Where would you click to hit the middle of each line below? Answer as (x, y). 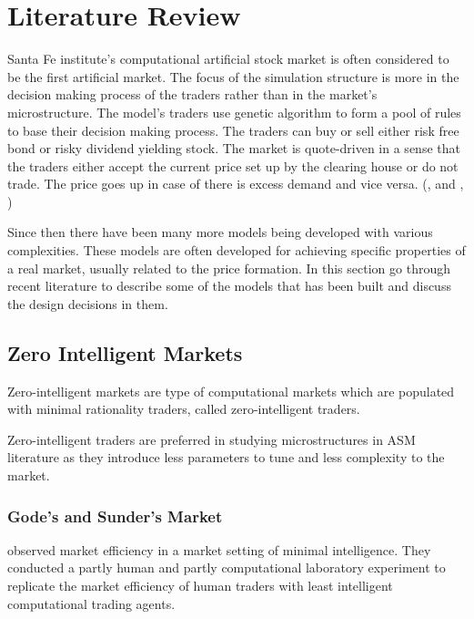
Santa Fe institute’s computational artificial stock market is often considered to (228, 59)
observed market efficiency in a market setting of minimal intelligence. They (219, 549)
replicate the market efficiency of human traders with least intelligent (200, 586)
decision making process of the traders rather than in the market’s (192, 94)
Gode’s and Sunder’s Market (115, 516)
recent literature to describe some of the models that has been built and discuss (229, 286)
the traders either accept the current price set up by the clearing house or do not (233, 165)
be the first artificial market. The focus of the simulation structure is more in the (233, 76)
